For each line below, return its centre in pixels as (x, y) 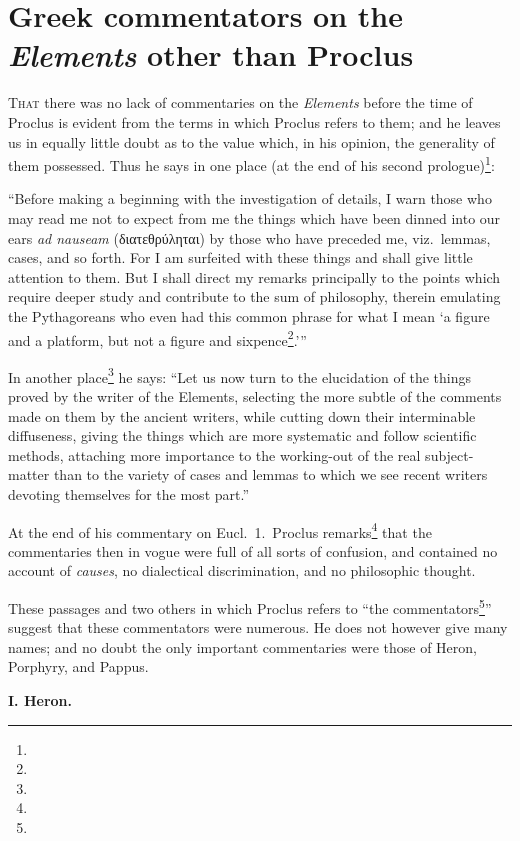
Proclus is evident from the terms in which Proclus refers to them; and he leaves (254, 121)
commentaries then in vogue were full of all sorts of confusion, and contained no (253, 550)
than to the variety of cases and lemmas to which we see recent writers (270, 474)
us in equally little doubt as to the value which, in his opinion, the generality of (251, 141)
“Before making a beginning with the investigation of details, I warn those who (250, 198)
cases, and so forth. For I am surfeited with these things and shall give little (240, 257)
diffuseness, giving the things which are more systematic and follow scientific (242, 435)
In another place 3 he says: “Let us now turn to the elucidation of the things (239, 375)
